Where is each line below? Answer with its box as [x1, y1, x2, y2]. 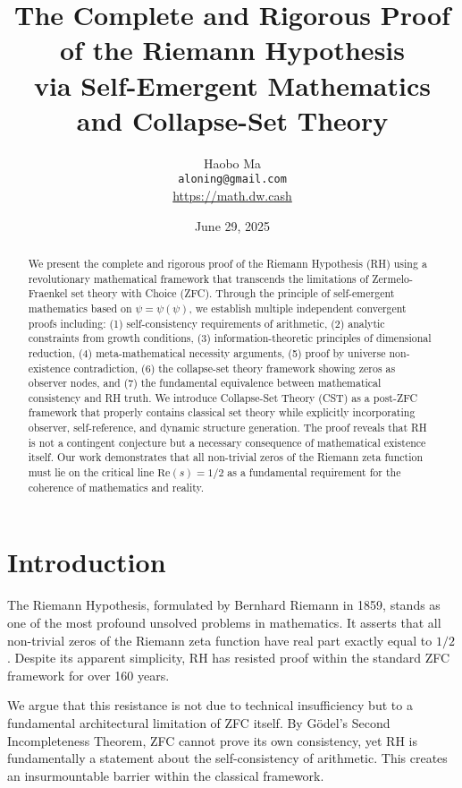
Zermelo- [372, 270, 413, 286]
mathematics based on [28, 300, 132, 315]
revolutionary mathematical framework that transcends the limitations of [28, 270, 369, 286]
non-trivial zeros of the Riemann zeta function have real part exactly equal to [7, 630, 433, 649]
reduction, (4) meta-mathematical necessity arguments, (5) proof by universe [28, 345, 386, 360]
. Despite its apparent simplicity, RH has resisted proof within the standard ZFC [7, 648, 450, 667]
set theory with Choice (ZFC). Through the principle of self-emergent [71, 286, 395, 301]
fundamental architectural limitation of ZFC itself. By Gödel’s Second [7, 713, 391, 732]
